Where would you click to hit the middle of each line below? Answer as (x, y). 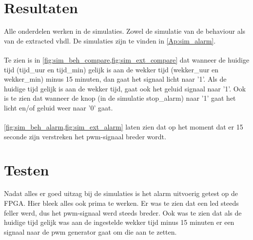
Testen (27, 170)
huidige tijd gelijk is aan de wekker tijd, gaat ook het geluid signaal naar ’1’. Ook (125, 88)
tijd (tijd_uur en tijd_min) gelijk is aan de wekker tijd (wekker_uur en (111, 69)
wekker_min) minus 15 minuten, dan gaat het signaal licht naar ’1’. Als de (115, 79)
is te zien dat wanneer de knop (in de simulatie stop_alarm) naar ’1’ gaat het (120, 98)
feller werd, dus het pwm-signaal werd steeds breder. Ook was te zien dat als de (123, 212)
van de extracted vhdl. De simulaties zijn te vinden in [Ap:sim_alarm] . (110, 40)
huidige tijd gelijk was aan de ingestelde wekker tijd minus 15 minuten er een (119, 222)
